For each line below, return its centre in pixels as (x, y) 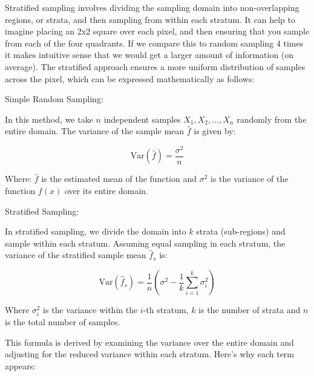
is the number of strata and (250, 310)
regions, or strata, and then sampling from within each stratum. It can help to (150, 19)
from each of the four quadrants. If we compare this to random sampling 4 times (154, 43)
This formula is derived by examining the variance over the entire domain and (149, 342)
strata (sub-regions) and (241, 231)
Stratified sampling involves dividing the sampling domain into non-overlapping (152, 7)
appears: (21, 365)
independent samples (142, 119)
